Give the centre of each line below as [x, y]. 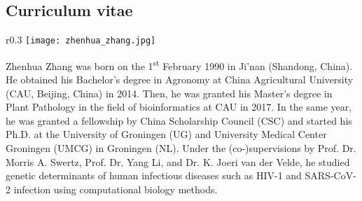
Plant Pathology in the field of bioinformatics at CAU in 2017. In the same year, [179, 107]
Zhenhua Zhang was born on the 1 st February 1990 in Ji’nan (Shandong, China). [179, 64]
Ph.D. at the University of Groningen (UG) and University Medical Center [166, 134]
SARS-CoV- [330, 175]
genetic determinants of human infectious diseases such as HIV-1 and [154, 175]
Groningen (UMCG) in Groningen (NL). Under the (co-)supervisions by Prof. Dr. [181, 148]
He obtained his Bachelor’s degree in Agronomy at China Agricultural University [180, 79]
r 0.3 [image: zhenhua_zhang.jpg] [81, 40]
